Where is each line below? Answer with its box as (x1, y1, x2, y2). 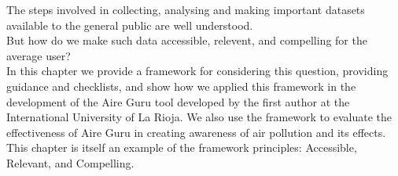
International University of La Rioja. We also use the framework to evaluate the (6, 109, 392, 125)
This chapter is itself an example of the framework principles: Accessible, (6, 139, 357, 156)
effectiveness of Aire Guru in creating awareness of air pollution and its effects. (6, 124, 386, 140)
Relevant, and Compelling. (6, 154, 135, 171)
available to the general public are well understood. (6, 16, 253, 33)
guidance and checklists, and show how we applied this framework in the (6, 77, 356, 94)
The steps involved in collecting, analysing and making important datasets (6, 2, 365, 17)
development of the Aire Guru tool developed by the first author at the (6, 93, 350, 110)
